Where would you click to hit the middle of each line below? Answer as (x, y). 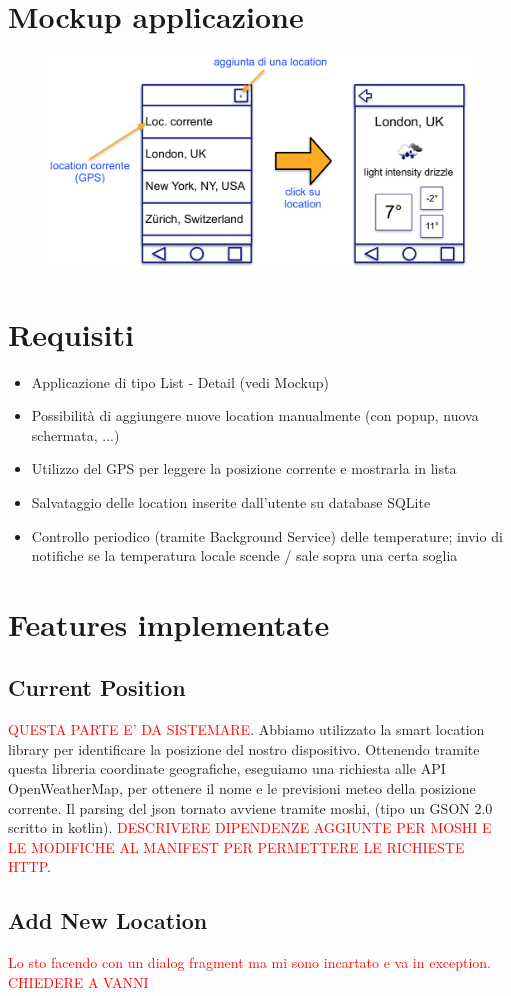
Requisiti (71, 333)
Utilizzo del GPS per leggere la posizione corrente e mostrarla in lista (244, 468)
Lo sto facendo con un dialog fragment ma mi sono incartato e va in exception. (250, 962)
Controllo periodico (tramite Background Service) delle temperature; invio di (267, 535)
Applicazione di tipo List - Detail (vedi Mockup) (180, 381)
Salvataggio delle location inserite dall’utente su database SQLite (231, 501)
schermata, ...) (75, 434)
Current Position (97, 687)
